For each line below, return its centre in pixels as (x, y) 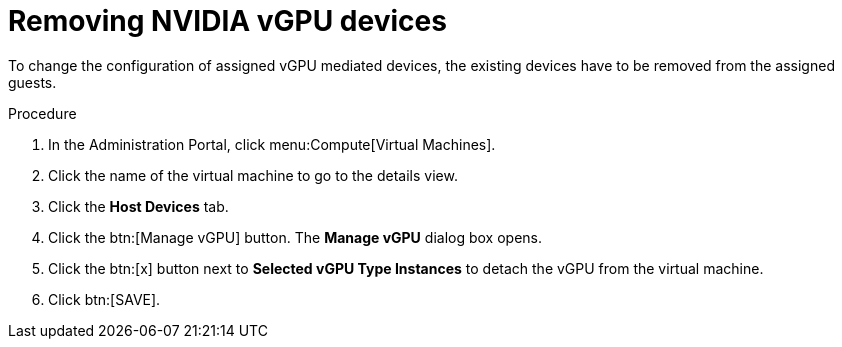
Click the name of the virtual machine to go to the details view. (253, 175)
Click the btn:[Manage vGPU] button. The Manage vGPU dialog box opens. (295, 237)
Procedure (42, 113)
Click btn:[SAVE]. (104, 299)
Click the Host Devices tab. (138, 206)
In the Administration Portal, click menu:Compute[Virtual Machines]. (272, 144)
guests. (32, 82)
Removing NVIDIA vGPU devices (227, 21)
